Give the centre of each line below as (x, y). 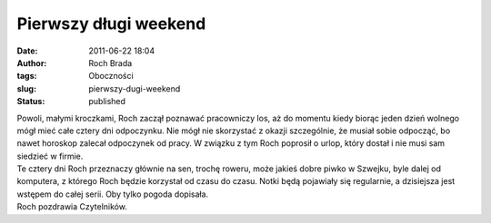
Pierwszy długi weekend (111, 24)
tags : (27, 76)
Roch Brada (110, 63)
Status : (31, 102)
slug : (26, 88)
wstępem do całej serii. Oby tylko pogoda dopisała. (113, 194)
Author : (32, 63)
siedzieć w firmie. (50, 156)
